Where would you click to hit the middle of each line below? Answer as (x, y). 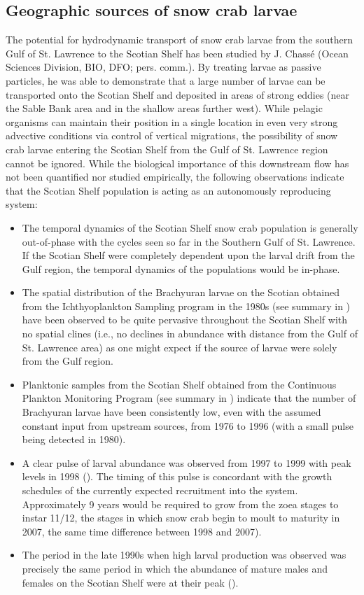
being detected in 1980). (74, 439)
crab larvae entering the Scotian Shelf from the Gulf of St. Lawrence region (167, 149)
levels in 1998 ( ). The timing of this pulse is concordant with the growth (177, 476)
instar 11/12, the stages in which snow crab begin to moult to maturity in (181, 518)
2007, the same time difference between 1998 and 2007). (142, 531)
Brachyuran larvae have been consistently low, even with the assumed (171, 412)
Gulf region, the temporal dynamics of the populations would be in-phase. (181, 268)
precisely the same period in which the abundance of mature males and (175, 568)
